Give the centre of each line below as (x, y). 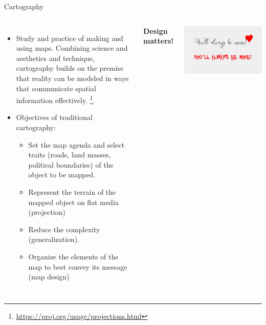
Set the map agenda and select (76, 144)
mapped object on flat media (73, 202)
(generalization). (54, 239)
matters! (159, 41)
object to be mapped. (62, 175)
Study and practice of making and (70, 38)
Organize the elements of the (73, 256)
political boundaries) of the (71, 164)
